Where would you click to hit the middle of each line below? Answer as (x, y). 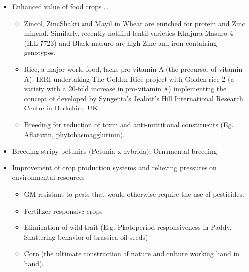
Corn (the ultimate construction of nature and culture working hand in (132, 253)
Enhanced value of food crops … (60, 6)
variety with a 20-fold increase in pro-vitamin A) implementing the (125, 88)
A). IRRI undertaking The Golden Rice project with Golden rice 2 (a (129, 79)
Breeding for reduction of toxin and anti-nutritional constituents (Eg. (129, 124)
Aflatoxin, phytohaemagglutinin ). (74, 134)
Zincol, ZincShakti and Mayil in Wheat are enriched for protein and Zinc (134, 23)
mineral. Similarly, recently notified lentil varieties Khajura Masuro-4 (128, 33)
